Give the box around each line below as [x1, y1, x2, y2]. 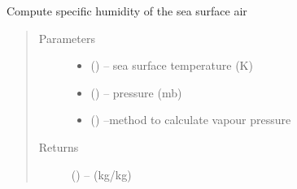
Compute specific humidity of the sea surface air [7, 2, 247, 19]
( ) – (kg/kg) [71, 165, 132, 183]
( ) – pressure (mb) [90, 84, 182, 101]
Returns [38, 138, 79, 155]
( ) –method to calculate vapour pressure [90, 111, 291, 128]
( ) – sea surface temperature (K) [90, 57, 253, 74]
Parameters [38, 29, 95, 46]
